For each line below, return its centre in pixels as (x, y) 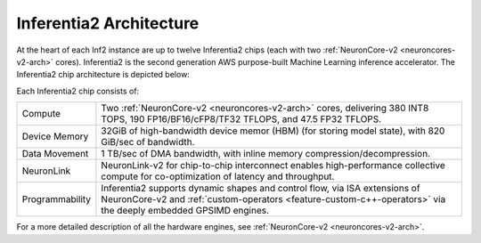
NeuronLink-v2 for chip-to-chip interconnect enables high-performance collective (273, 166)
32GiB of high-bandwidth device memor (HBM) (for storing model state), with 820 (273, 131)
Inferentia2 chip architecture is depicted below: (103, 75)
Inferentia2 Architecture (108, 23)
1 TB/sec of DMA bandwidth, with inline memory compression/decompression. (266, 154)
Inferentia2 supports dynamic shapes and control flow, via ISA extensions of (261, 189)
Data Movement (55, 154)
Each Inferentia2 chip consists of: (78, 91)
